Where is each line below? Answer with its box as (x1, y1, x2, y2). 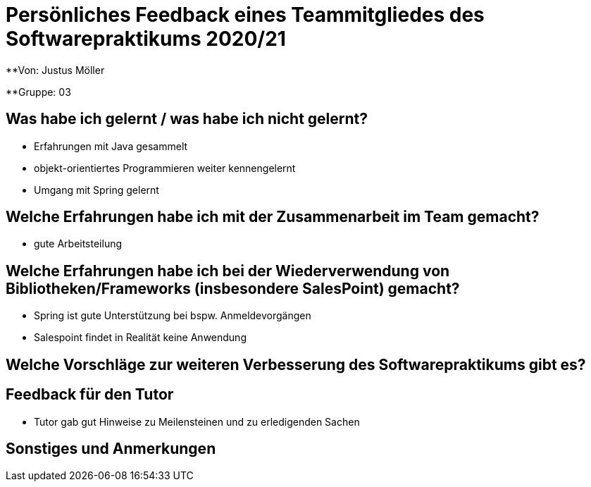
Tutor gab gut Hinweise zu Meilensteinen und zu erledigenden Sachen (34, 415, 360, 428)
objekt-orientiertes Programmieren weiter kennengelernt (34, 161, 296, 174)
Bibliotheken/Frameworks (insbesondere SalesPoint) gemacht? (6, 279, 460, 297)
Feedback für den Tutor (6, 386, 174, 404)
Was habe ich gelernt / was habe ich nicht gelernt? (6, 110, 368, 128)
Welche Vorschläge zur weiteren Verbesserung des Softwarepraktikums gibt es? (6, 355, 586, 374)
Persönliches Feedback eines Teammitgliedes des (6, 3, 485, 27)
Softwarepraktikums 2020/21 (6, 27, 286, 51)
